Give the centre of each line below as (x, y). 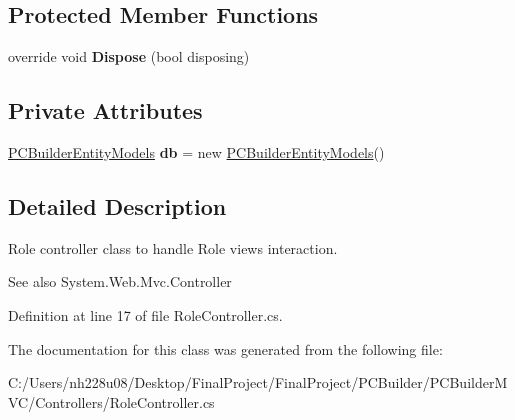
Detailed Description (117, 205)
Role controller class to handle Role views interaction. (173, 247)
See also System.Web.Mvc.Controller (120, 281)
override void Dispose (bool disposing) (129, 56)
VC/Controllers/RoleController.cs (111, 401)
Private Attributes (105, 110)
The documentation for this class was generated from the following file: (225, 348)
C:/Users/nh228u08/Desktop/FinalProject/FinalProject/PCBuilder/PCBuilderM (258, 382)
